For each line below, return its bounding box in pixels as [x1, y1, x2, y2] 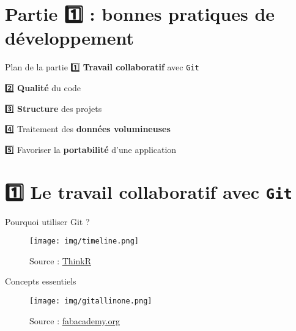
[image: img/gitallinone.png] [29, 297, 152, 306]
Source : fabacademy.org [29, 314, 120, 327]
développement [5, 25, 135, 50]
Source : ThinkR [29, 254, 91, 267]
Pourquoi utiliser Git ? [5, 215, 90, 228]
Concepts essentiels [5, 275, 76, 288]
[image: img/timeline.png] [29, 237, 139, 246]
